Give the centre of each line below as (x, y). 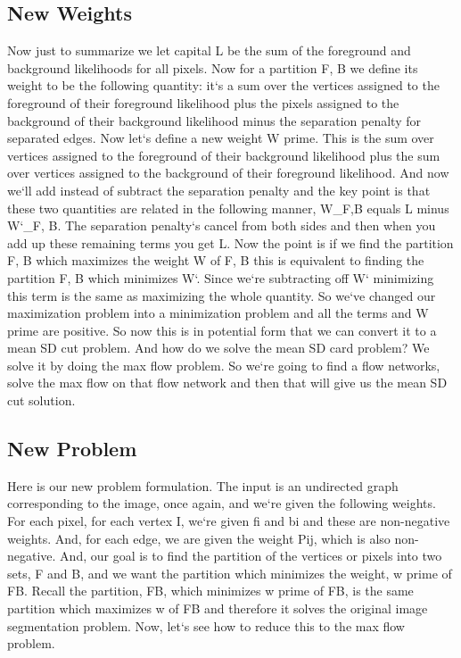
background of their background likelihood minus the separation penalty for (214, 120)
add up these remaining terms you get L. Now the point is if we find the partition (230, 242)
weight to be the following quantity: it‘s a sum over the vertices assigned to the (223, 85)
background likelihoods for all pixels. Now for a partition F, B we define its (213, 67)
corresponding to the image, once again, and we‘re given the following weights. (222, 503)
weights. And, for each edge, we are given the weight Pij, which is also (199, 538)
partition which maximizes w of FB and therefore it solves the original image (218, 608)
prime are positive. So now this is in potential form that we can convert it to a (222, 330)
